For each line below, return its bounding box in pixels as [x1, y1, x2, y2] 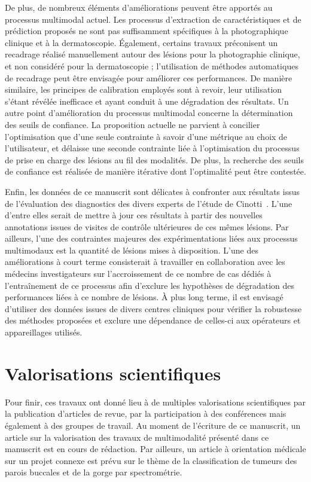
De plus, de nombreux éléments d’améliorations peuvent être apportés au [5, 1, 273, 13]
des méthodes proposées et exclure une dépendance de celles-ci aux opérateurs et [5, 314, 301, 327]
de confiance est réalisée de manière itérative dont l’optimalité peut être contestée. [5, 165, 306, 178]
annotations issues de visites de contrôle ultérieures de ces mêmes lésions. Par [5, 220, 289, 233]
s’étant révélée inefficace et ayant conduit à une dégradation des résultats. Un [5, 94, 289, 107]
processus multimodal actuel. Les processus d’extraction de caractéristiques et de [5, 13, 301, 25]
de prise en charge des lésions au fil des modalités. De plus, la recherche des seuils [5, 153, 304, 166]
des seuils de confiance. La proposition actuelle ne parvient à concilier [5, 118, 260, 130]
